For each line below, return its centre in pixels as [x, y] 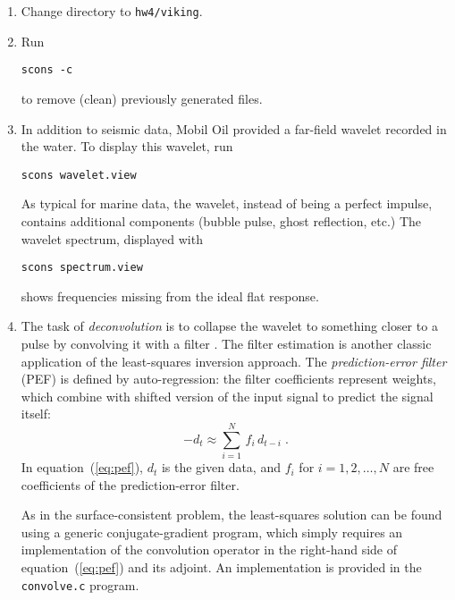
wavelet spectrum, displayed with [112, 238]
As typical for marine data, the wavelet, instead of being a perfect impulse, [227, 203]
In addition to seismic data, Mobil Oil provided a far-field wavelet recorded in [234, 128]
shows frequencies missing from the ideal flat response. [170, 296]
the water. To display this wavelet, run [127, 146]
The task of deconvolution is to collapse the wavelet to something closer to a [229, 326]
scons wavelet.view [79, 175]
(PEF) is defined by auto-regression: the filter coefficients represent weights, [228, 379]
